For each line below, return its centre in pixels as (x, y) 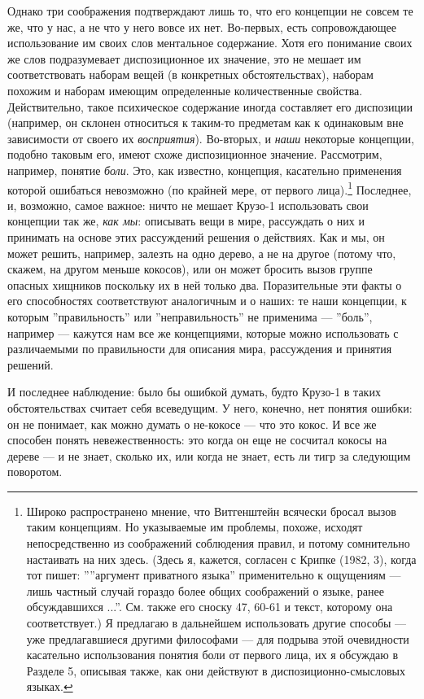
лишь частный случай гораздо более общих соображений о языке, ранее (205, 590)
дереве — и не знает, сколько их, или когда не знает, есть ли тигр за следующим (209, 455)
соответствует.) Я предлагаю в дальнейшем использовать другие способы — (216, 623)
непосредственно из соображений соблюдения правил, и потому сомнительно (218, 543)
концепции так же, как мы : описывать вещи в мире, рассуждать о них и (186, 221)
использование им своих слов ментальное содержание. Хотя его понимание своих (210, 43)
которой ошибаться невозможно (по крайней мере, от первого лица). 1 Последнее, (210, 188)
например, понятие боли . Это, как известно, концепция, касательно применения (205, 170)
